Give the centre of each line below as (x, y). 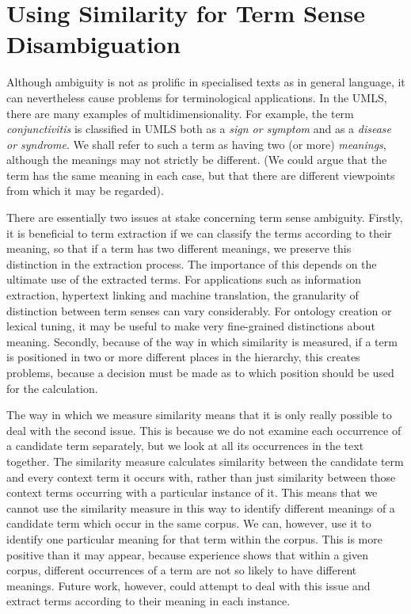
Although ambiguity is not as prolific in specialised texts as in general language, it (206, 82)
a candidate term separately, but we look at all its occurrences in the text (185, 446)
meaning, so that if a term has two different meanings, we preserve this (179, 248)
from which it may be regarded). (85, 191)
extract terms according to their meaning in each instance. (148, 601)
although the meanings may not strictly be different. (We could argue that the (197, 160)
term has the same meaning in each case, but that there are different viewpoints (201, 175)
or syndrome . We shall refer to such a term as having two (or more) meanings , (196, 144)
